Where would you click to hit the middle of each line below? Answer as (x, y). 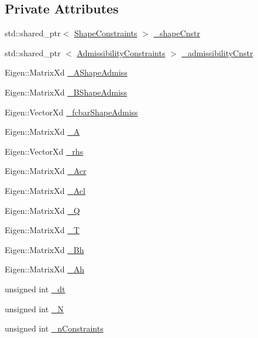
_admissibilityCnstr (217, 52)
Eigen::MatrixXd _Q (42, 210)
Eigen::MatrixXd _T (42, 230)
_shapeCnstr (177, 33)
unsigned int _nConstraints (54, 328)
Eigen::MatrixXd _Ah (45, 269)
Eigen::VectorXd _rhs (44, 151)
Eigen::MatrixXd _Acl (45, 190)
